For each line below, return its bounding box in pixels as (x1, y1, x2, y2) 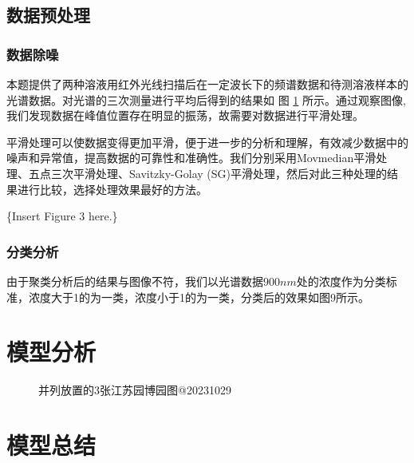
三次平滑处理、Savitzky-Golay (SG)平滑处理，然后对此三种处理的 (50, 164, 387, 181)
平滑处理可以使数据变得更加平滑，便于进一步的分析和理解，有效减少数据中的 (6, 133, 408, 150)
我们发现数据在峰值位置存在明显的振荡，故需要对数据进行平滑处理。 (6, 107, 364, 124)
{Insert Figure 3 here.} (6, 208, 118, 224)
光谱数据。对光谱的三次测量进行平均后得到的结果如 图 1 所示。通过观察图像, (6, 91, 406, 108)
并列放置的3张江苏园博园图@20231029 (38, 382, 231, 398)
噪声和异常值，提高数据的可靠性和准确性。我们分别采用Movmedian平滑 (6, 149, 377, 166)
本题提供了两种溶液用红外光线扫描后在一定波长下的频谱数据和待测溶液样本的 (6, 76, 408, 92)
